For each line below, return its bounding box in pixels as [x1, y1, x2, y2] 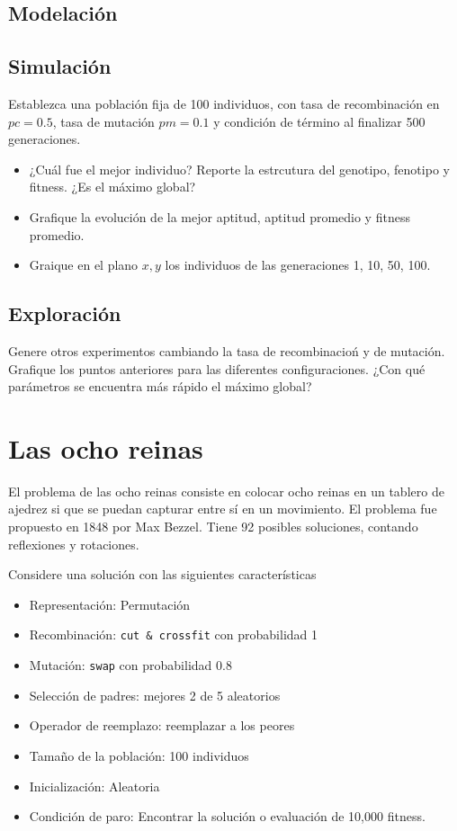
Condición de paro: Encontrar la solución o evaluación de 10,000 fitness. [29, 807, 426, 826]
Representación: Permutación [29, 594, 191, 613]
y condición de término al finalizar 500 [213, 112, 426, 130]
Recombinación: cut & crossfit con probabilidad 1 [29, 625, 318, 644]
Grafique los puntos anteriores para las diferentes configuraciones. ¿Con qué [8, 359, 426, 378]
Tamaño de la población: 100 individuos [29, 746, 249, 764]
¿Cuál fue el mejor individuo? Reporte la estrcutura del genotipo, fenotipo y [29, 159, 450, 178]
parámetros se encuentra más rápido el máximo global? [8, 377, 312, 396]
